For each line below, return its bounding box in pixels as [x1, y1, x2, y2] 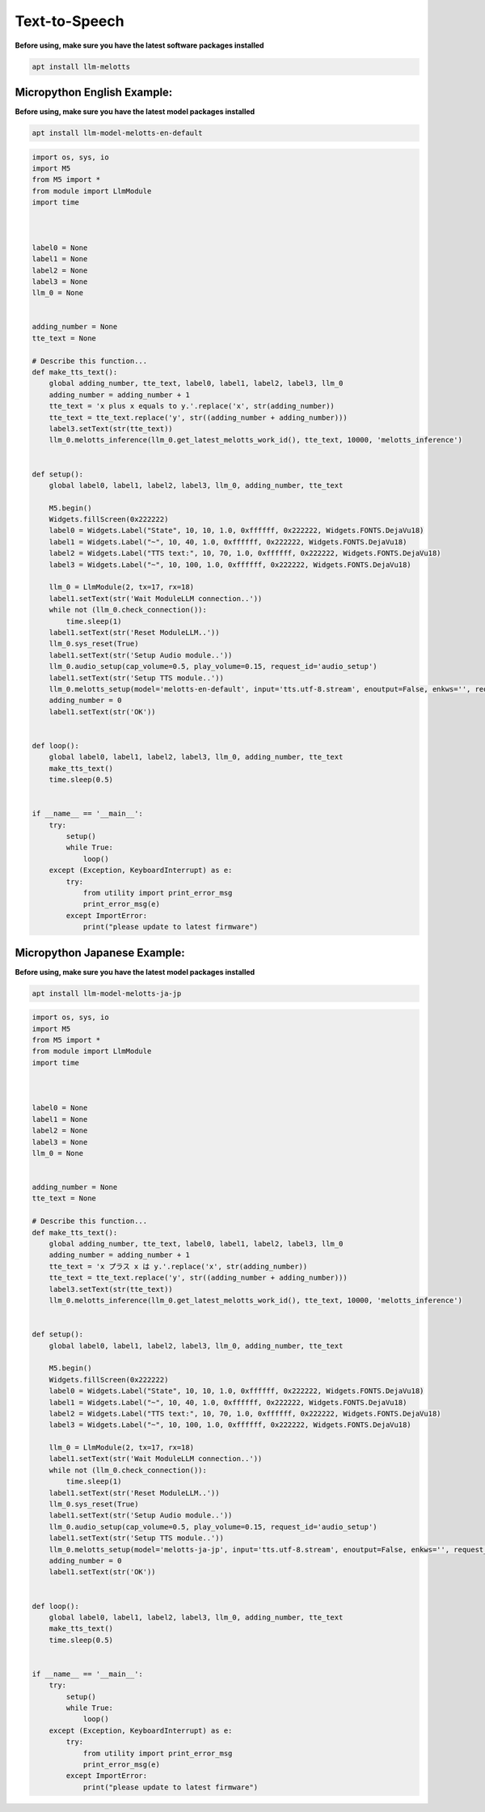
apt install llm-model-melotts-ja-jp [32, 989, 182, 998]
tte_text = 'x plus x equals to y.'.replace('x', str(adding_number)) [48, 401, 335, 411]
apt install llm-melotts [32, 61, 131, 71]
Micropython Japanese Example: [15, 946, 185, 959]
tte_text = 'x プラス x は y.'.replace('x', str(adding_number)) [48, 1262, 308, 1271]
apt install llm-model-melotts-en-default [32, 129, 203, 138]
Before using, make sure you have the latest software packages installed [15, 40, 264, 50]
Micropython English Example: [15, 85, 173, 99]
